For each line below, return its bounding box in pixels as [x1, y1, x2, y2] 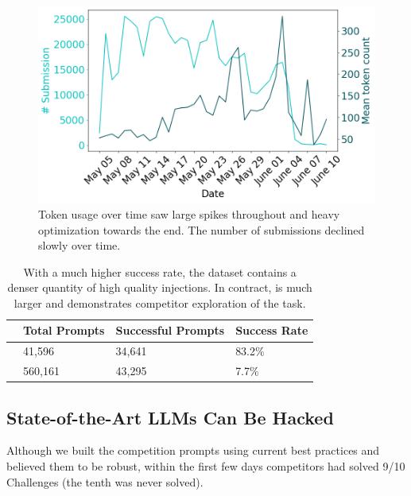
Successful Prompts [115, 322, 225, 339]
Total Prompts [23, 322, 105, 339]
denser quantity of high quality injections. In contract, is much [7, 279, 312, 296]
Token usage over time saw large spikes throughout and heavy [38, 205, 340, 222]
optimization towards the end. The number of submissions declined [38, 221, 365, 238]
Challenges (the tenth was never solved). [6, 473, 204, 490]
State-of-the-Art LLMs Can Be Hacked [6, 405, 334, 429]
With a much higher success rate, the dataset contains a [23, 263, 297, 280]
